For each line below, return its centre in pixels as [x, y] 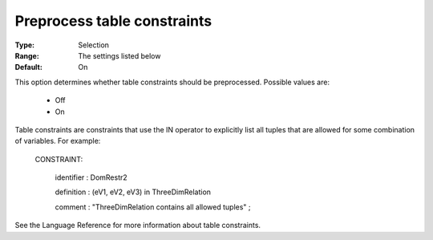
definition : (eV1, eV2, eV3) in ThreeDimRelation [133, 192]
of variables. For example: [58, 141]
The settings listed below [119, 55]
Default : [29, 67]
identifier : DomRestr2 [91, 177]
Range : [27, 55]
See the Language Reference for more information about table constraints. [138, 226]
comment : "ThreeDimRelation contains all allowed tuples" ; [153, 207]
